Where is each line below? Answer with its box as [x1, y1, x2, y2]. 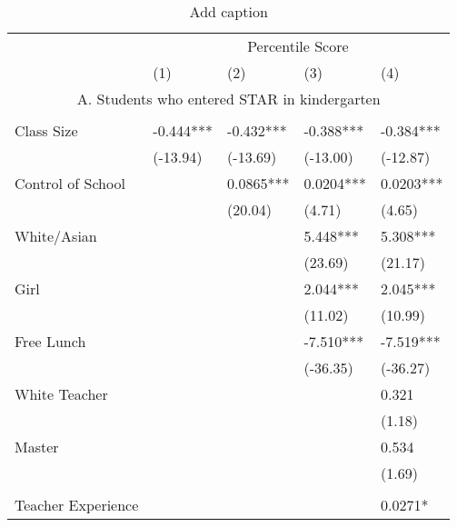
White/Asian [15, 225, 97, 246]
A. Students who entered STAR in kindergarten [76, 88, 381, 109]
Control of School [15, 173, 125, 194]
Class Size [15, 120, 78, 141]
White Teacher [15, 383, 108, 404]
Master [15, 436, 59, 457]
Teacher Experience [15, 494, 139, 515]
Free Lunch [15, 331, 86, 352]
